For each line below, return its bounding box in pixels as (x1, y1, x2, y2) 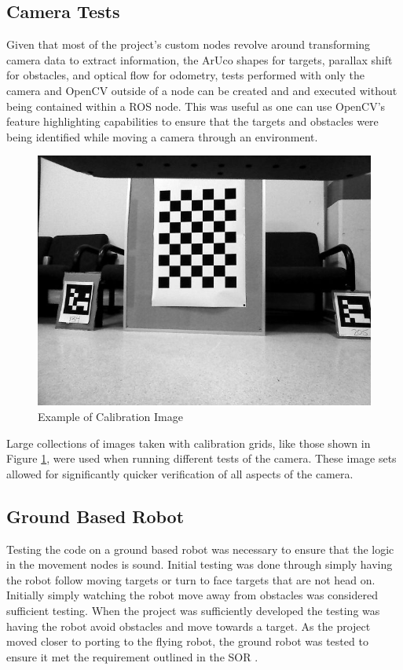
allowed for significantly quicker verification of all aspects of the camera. (6, 465, 354, 481)
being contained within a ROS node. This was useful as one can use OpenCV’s (6, 97, 386, 114)
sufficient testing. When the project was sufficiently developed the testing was (6, 602, 380, 618)
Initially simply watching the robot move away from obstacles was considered (6, 587, 378, 603)
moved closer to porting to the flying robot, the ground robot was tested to (6, 633, 368, 650)
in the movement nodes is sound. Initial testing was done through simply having (6, 556, 393, 573)
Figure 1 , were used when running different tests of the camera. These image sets (6, 450, 397, 467)
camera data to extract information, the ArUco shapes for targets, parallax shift (6, 51, 393, 68)
